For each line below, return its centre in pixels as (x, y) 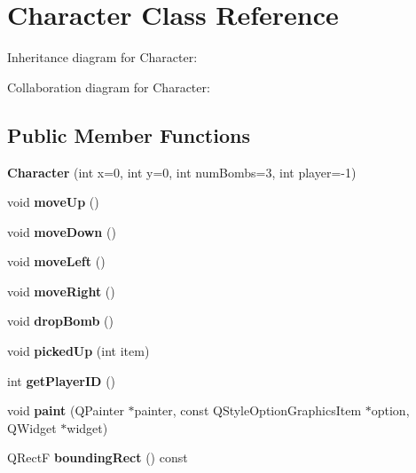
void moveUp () (53, 202)
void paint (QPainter (66, 410)
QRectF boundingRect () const (98, 457)
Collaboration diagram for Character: (109, 87)
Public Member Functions (129, 134)
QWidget (32, 427)
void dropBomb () (60, 321)
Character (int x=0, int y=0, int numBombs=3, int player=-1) (182, 172)
